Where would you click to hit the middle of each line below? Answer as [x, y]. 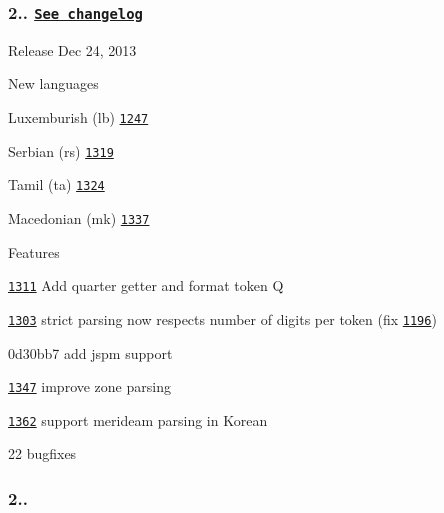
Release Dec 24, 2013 [72, 49]
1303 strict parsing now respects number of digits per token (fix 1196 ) [222, 318]
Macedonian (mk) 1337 [79, 217]
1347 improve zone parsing [89, 386]
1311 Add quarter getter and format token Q [146, 285]
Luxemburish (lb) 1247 [78, 116]
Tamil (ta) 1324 [56, 184]
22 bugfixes [42, 453]
